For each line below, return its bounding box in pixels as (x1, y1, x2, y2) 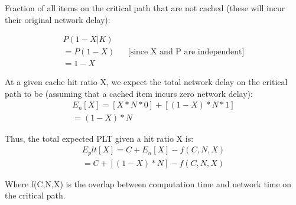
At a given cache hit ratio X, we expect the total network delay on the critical (5, 76, 288, 88)
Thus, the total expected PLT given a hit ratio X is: (5, 132, 194, 144)
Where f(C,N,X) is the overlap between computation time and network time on (5, 177, 292, 190)
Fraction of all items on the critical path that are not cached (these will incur (5, 2, 285, 14)
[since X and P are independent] (128, 48, 245, 57)
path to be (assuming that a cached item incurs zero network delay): (5, 87, 253, 99)
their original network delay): (5, 13, 110, 25)
